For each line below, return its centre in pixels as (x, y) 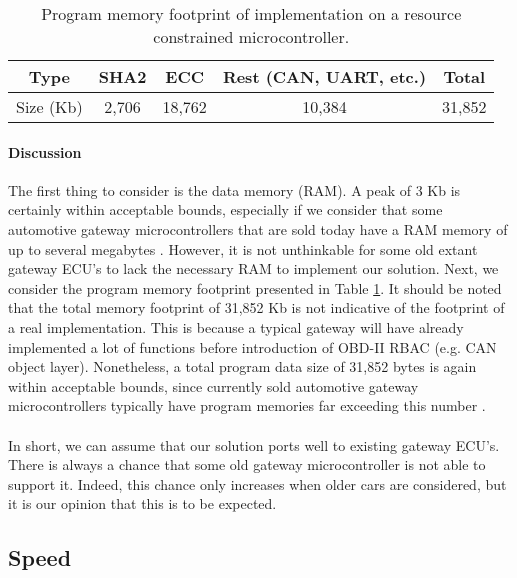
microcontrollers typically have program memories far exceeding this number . (247, 405)
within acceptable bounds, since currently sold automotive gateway (213, 385)
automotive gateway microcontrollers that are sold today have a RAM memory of (258, 228)
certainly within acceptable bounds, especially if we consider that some (225, 209)
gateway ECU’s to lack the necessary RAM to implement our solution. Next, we (253, 268)
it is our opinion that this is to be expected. (142, 503)
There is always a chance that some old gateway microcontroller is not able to (247, 464)
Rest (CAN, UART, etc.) (324, 76)
